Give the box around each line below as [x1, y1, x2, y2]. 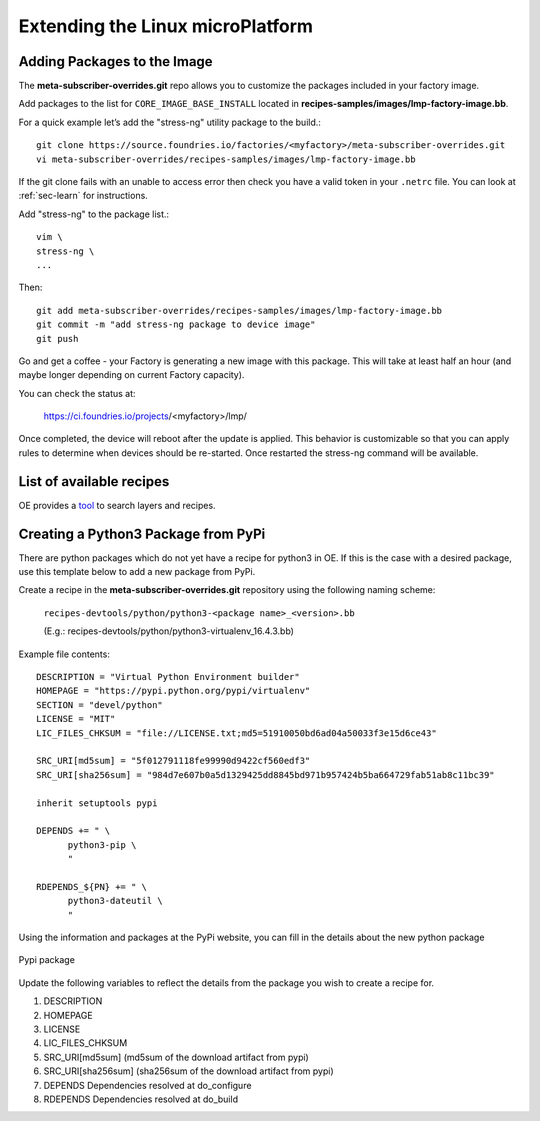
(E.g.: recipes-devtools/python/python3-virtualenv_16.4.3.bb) [43, 625, 295, 637]
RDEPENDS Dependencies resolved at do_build [43, 1093, 239, 1105]
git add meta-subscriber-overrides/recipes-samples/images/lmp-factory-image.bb [36, 305, 443, 316]
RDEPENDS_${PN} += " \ [36, 881, 148, 892]
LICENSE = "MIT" [36, 713, 116, 725]
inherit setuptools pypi [36, 797, 158, 809]
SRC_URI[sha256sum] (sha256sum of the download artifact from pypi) [43, 1065, 334, 1077]
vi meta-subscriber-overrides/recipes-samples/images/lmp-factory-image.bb [36, 153, 416, 165]
